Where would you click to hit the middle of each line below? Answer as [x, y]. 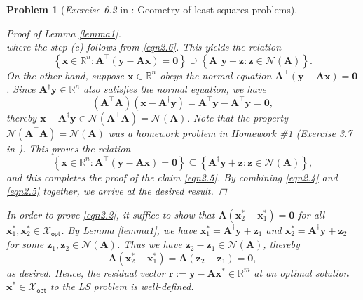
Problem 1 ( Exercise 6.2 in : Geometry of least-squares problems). [152, 9]
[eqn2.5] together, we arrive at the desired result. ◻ [117, 191]
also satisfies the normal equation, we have [175, 89]
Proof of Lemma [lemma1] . [64, 33]
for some [25, 244]
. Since [21, 89]
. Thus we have [149, 244]
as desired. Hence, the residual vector [86, 272]
